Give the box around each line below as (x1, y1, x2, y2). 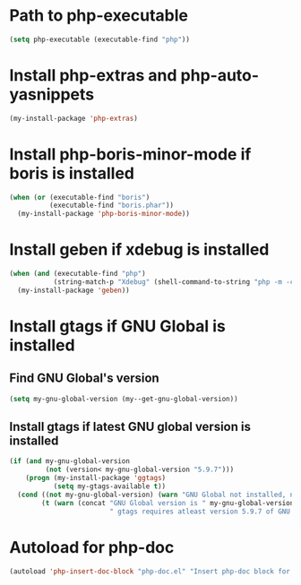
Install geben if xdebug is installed (9, 239, 270, 260)
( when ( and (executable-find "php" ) (9, 270, 146, 279)
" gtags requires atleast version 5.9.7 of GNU (108, 507, 291, 516)
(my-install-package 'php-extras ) (9, 114, 139, 123)
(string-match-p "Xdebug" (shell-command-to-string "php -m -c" (53, 278, 298, 287)
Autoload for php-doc (9, 537, 175, 557)
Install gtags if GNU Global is (9, 315, 227, 336)
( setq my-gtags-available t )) (53, 482, 167, 491)
